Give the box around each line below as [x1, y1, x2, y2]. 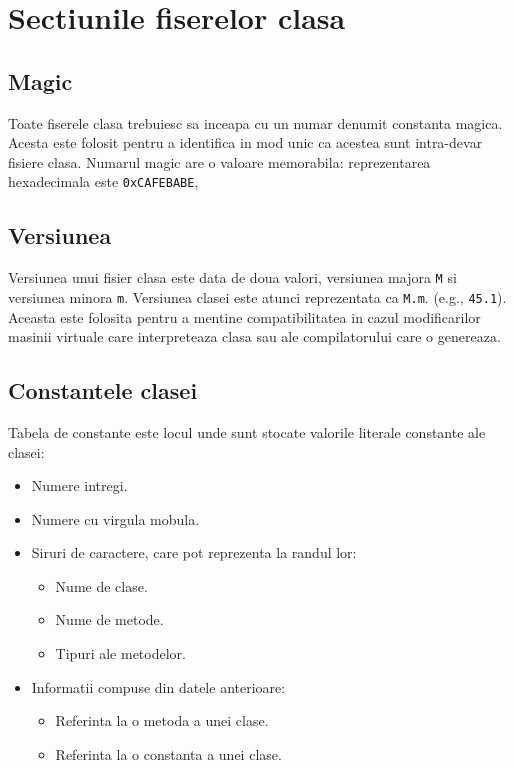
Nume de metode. [55, 609, 164, 630]
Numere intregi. [31, 475, 128, 496]
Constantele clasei [8, 375, 198, 406]
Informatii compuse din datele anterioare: [31, 676, 286, 697]
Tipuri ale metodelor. [55, 643, 186, 664]
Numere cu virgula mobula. [31, 508, 200, 529]
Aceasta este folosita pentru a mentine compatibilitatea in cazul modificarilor [8, 306, 481, 327]
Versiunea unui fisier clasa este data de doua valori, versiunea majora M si [8, 267, 457, 288]
